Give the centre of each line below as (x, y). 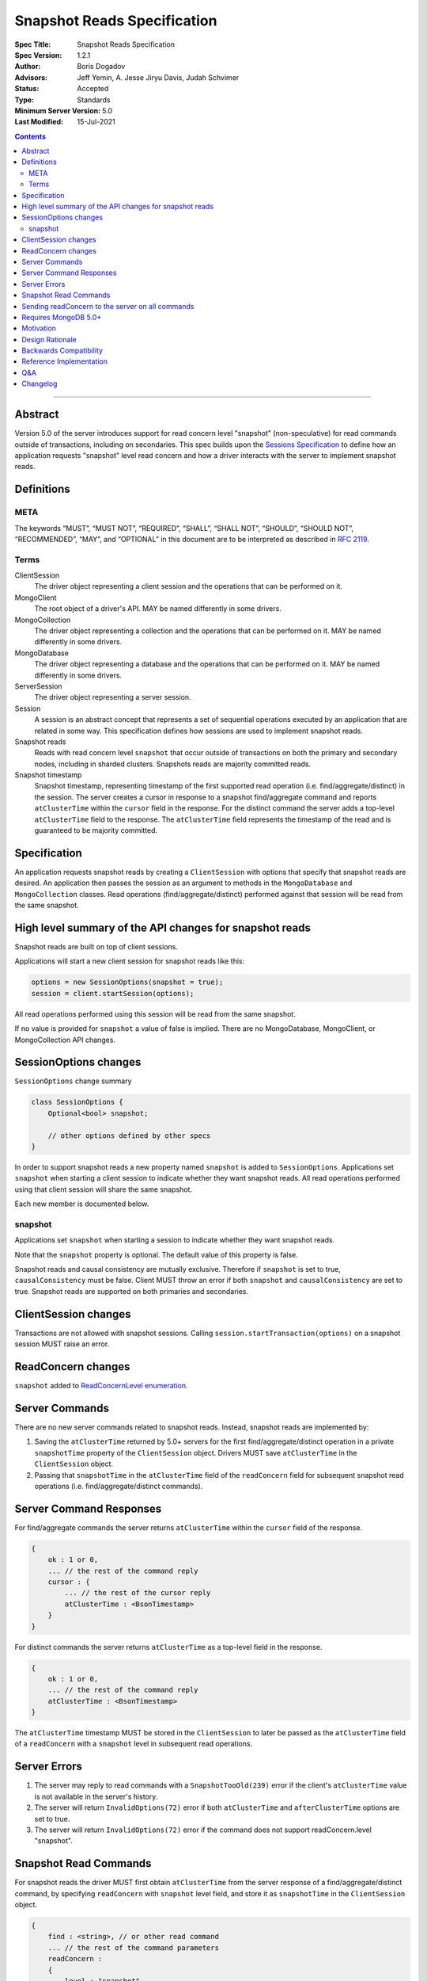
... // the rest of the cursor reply (138, 1593)
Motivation (39, 328)
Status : (27, 89)
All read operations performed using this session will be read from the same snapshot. (155, 1013)
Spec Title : (33, 44)
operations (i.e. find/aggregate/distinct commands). (119, 1486)
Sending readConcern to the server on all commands (108, 306)
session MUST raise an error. (62, 1344)
